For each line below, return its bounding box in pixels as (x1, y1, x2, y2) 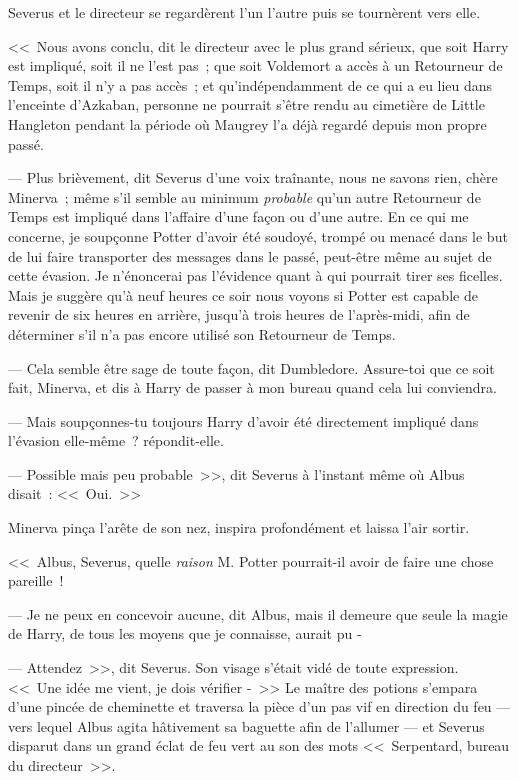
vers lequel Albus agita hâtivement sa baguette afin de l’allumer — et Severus (8, 715, 485, 736)
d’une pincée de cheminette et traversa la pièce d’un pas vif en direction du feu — (8, 696, 511, 717)
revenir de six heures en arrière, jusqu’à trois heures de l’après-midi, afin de (8, 304, 470, 325)
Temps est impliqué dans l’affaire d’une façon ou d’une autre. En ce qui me (8, 206, 469, 227)
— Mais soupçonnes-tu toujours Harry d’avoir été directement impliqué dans (8, 410, 479, 431)
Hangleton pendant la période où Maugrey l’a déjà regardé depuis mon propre (8, 113, 487, 134)
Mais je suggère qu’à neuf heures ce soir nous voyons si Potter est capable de (8, 284, 478, 305)
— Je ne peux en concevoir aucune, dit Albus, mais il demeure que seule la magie (8, 603, 508, 624)
